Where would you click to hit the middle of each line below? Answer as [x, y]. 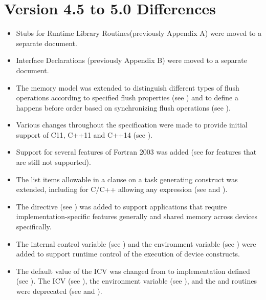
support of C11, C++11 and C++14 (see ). [84, 134]
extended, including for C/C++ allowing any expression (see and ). [122, 189]
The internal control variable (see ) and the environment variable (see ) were [136, 243]
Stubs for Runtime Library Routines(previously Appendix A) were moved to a [139, 33]
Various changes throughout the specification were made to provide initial [132, 125]
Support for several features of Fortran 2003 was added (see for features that [136, 152]
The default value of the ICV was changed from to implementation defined [133, 271]
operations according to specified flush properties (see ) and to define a [127, 98]
